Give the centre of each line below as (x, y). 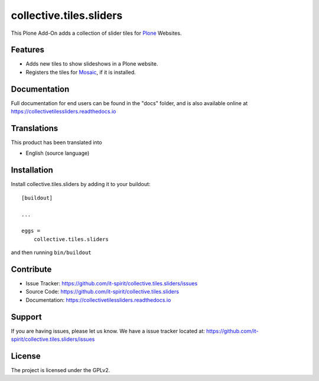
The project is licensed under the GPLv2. (61, 370)
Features (27, 50)
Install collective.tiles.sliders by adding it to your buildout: (81, 184)
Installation (32, 170)
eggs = (31, 231)
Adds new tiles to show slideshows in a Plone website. (92, 64)
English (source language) (58, 153)
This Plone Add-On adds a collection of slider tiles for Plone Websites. (96, 33)
